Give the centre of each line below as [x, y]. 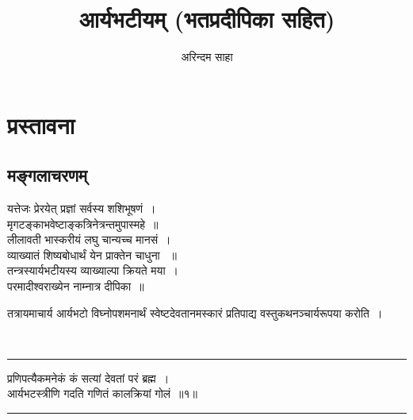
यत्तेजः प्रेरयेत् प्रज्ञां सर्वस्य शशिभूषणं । [82, 208]
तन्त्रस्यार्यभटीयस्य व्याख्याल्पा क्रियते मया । [93, 270]
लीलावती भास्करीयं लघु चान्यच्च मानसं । [89, 239]
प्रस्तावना [41, 124]
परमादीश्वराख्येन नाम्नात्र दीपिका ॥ [76, 286]
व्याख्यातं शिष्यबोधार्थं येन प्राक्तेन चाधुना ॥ [92, 254]
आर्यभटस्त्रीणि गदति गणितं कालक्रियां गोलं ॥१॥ [102, 393]
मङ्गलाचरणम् [47, 175]
